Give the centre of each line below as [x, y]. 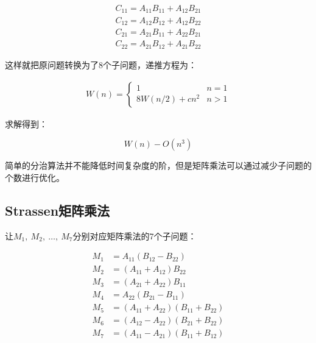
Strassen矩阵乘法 [58, 210]
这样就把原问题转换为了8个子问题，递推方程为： [101, 64]
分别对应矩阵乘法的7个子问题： [135, 235]
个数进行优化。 [35, 177]
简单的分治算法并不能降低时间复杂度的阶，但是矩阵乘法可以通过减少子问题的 [158, 165]
